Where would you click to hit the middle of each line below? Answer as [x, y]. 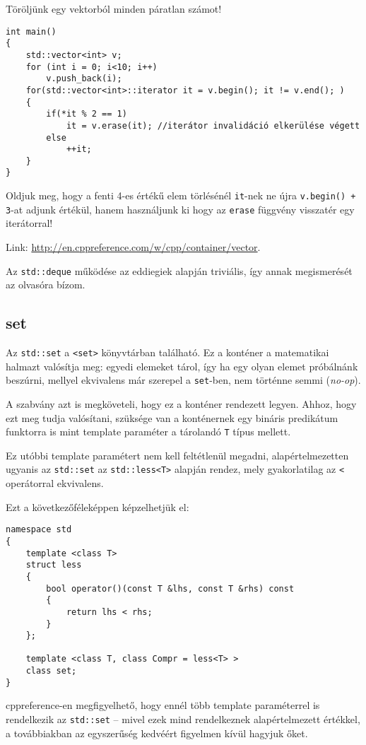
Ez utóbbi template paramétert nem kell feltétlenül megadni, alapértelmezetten [177, 455]
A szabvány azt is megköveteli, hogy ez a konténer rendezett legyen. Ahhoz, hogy [181, 403]
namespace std [39, 530]
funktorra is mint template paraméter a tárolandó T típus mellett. [148, 432]
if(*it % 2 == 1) [87, 114]
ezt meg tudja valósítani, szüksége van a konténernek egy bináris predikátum [172, 417]
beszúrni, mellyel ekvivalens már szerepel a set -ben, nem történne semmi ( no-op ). [183, 380]
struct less [54, 565]
